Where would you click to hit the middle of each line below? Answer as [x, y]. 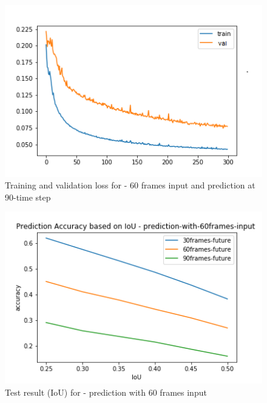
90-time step [28, 197]
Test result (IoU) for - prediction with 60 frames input [106, 392]
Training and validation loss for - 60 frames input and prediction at [130, 185]
